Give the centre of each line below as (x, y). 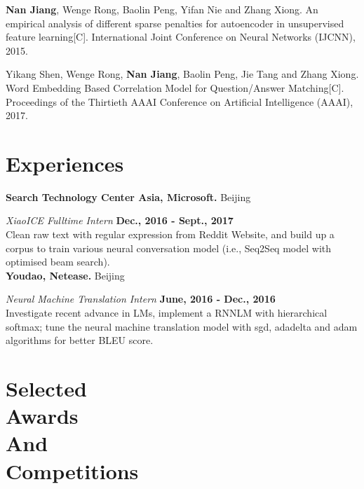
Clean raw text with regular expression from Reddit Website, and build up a (170, 234)
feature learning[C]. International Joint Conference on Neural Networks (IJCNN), (181, 37)
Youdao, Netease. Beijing (65, 275)
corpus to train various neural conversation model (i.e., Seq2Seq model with (169, 248)
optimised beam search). (58, 262)
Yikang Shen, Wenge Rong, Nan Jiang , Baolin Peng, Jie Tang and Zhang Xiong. (182, 74)
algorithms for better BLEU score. (80, 340)
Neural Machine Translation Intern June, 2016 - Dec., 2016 (141, 299)
